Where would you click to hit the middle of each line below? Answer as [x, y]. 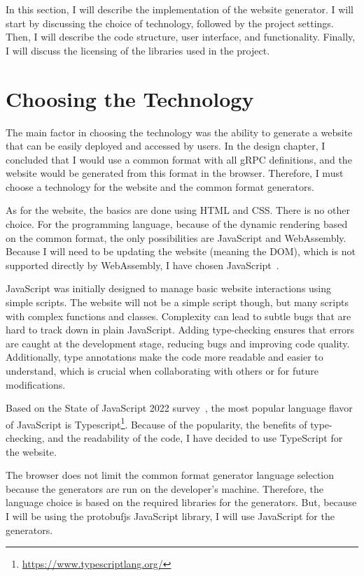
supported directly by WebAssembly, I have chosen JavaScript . [142, 265]
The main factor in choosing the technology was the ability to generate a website [179, 132]
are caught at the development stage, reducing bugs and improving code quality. [178, 343]
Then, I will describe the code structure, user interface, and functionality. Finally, [181, 37]
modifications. [36, 384]
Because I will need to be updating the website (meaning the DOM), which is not [181, 251]
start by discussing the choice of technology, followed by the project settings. [170, 23]
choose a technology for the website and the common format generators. [160, 186]
